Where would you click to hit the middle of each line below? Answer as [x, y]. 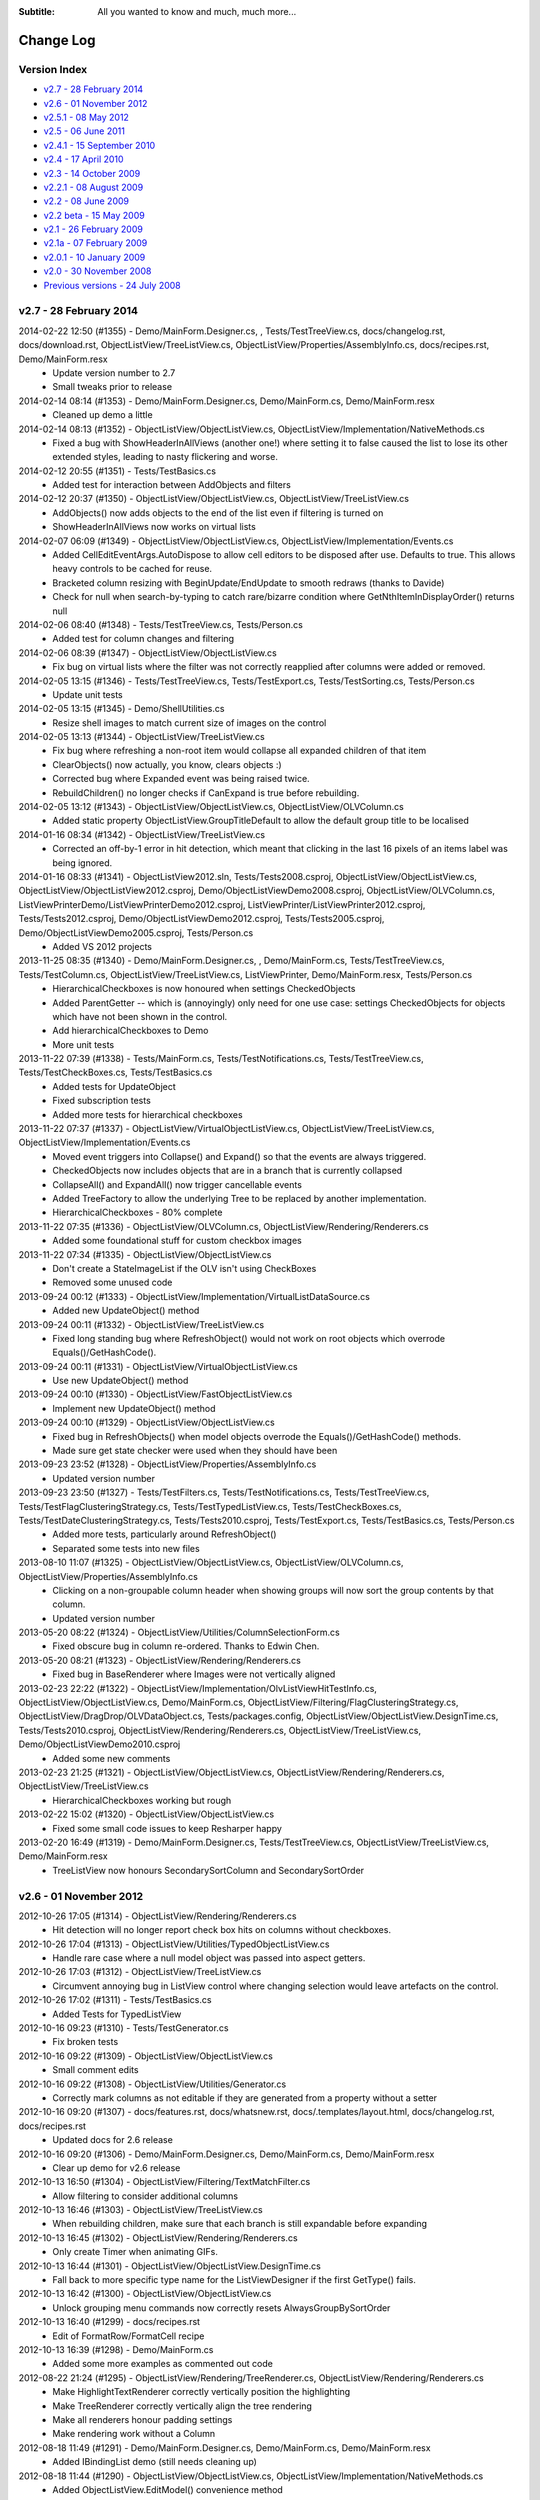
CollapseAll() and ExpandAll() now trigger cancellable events [177, 1184]
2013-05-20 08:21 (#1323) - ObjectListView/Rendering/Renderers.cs [160, 1660]
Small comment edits [95, 2070]
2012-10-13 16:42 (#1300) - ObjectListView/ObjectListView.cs [145, 2294]
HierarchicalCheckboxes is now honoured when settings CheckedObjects [204, 989]
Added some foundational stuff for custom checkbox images [177, 1241]
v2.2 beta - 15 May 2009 [94, 215]
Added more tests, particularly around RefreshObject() [164, 1534]
